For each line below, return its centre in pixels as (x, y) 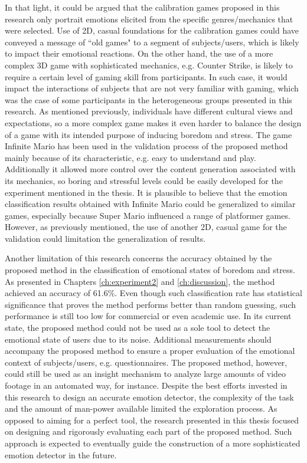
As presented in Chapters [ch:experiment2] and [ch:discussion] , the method (140, 281)
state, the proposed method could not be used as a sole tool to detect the (138, 328)
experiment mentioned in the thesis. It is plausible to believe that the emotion (146, 192)
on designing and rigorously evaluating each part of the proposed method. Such (148, 431)
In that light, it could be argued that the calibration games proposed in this (142, 7)
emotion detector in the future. (61, 454)
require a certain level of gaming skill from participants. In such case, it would (146, 76)
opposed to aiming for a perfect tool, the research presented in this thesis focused (152, 420)
